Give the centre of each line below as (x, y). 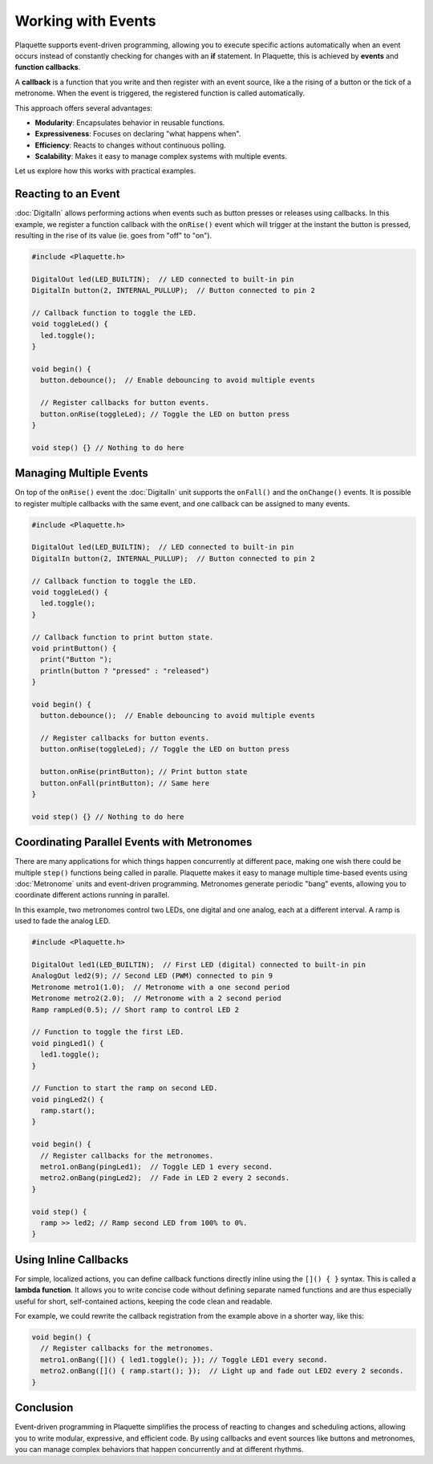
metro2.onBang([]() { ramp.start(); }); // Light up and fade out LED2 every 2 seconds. (222, 1371)
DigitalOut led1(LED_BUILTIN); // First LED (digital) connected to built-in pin (199, 965)
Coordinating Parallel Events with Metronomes (134, 842)
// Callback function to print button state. (123, 637)
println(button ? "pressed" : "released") (125, 671)
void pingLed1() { (68, 1043)
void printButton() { (74, 648)
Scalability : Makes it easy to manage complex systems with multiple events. (161, 156)
